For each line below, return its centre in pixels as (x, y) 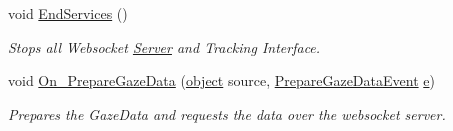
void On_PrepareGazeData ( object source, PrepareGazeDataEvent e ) (221, 80)
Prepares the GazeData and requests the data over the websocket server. (227, 113)
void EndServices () (68, 13)
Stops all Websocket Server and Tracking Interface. (164, 46)
